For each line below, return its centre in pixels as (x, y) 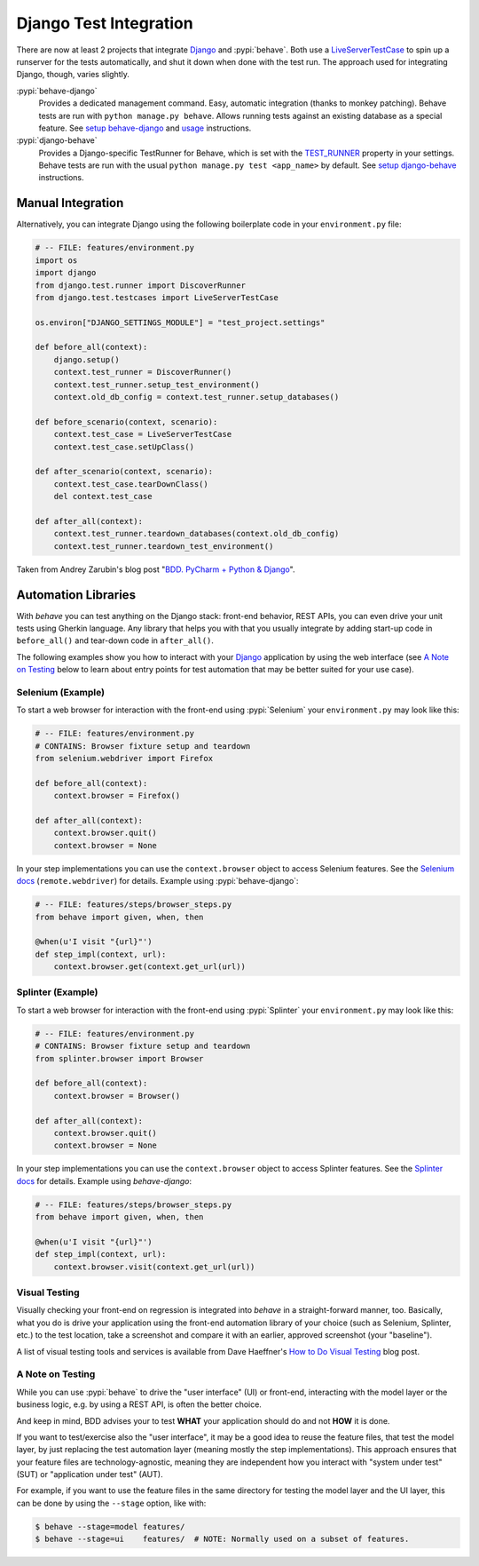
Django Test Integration (105, 23)
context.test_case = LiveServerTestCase (143, 434)
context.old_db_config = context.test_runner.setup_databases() (196, 397)
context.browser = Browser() (117, 1096)
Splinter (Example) (57, 992)
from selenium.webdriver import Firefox (124, 759)
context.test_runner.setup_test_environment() (157, 385)
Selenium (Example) (61, 692)
